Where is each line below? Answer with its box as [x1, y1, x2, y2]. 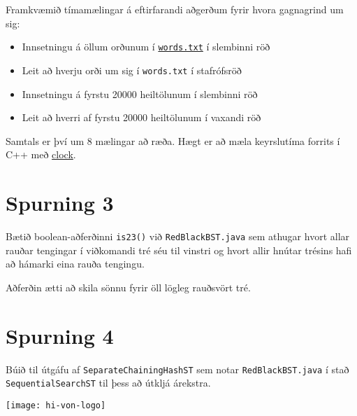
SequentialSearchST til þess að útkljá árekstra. [6, 375, 211, 390]
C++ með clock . [6, 147, 76, 162]
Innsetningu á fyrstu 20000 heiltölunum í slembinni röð [22, 86, 258, 101]
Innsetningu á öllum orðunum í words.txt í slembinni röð [22, 39, 270, 54]
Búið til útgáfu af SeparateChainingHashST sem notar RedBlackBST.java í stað [6, 361, 349, 376]
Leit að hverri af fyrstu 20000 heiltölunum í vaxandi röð [22, 110, 261, 125]
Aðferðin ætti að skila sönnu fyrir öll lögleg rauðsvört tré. [6, 279, 251, 294]
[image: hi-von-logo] [6, 400, 106, 410]
